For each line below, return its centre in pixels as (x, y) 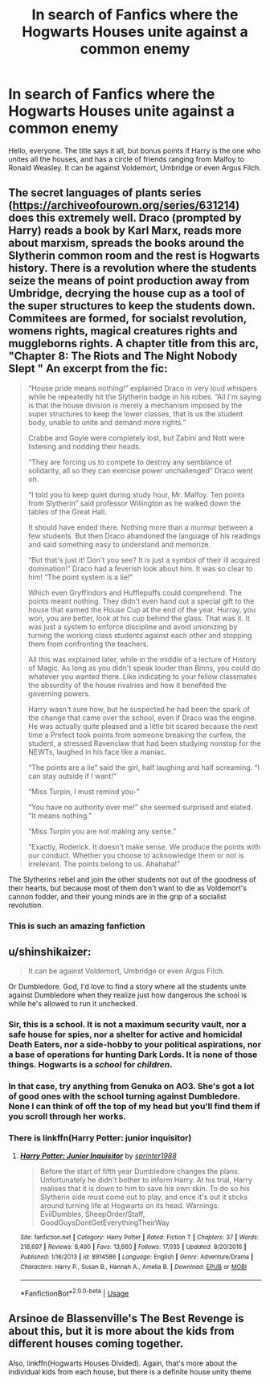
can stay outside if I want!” (72, 776)
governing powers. (59, 694)
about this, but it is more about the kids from (121, 1331)
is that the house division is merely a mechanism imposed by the (135, 405)
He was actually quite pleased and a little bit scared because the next (143, 726)
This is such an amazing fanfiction (77, 926)
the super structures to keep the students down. (132, 306)
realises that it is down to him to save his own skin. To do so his (145, 1188)
